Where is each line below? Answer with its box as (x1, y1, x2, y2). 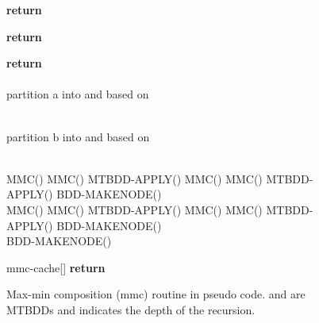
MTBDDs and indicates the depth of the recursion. (6, 301, 256, 317)
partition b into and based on (6, 128, 150, 144)
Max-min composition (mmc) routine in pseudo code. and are (6, 286, 306, 302)
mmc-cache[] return (6, 259, 106, 275)
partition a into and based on (6, 86, 149, 102)
